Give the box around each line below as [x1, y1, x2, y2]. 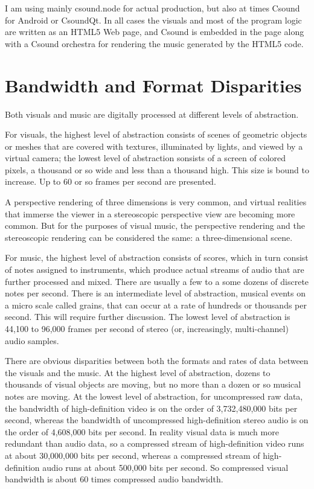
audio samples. [5, 334, 59, 347]
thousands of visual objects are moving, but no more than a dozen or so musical [5, 378, 301, 391]
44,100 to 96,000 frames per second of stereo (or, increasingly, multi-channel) [5, 322, 289, 334]
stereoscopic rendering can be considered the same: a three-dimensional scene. [5, 231, 293, 243]
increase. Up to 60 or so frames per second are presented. [5, 175, 216, 188]
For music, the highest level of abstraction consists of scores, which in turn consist [5, 251, 309, 264]
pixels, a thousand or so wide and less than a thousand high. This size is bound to [5, 163, 309, 176]
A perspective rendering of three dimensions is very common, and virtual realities [5, 196, 307, 208]
